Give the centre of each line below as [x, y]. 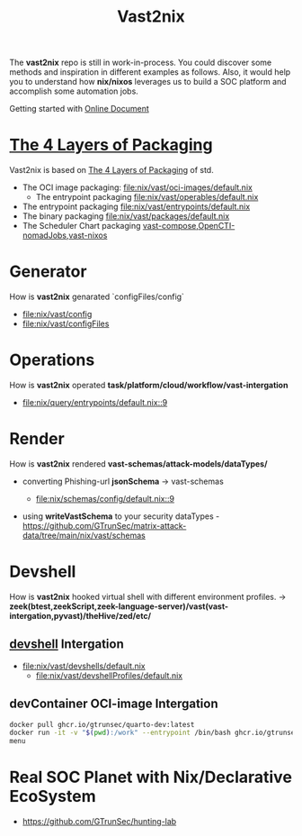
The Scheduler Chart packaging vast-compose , [110, 226]
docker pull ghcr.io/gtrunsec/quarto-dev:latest [102, 724]
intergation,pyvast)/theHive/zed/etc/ [80, 615]
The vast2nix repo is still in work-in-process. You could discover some [141, 63]
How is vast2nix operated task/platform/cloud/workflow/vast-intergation [149, 385]
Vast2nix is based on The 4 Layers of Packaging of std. [111, 170]
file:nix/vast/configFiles [66, 324]
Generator [48, 272]
